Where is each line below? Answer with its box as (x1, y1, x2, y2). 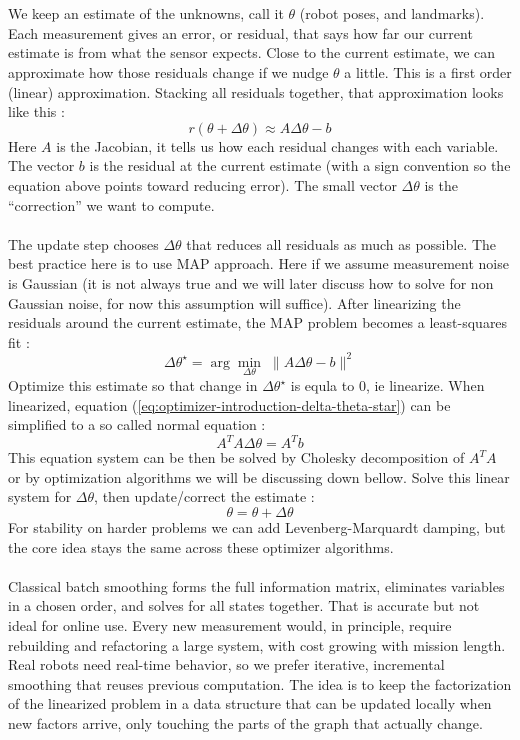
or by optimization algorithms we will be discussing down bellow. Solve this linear (8, 466, 510, 487)
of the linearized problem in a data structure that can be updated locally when (8, 693, 492, 714)
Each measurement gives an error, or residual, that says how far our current (8, 22, 473, 43)
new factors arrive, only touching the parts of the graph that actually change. (8, 713, 483, 733)
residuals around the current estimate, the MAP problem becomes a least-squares (8, 312, 508, 333)
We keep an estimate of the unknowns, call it (8, 3, 284, 24)
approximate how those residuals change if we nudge (8, 61, 329, 82)
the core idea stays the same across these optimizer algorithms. (8, 536, 394, 557)
